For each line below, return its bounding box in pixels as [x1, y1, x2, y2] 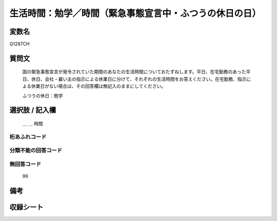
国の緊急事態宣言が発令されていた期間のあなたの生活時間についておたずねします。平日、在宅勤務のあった [22, 69, 246, 75]
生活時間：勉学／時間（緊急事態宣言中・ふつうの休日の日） [9, 8, 262, 19]
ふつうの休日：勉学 [22, 92, 63, 98]
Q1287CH [9, 41, 30, 47]
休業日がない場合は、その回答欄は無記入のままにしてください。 [31, 83, 166, 89]
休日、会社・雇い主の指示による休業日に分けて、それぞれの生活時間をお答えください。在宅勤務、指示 [31, 76, 247, 82]
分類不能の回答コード [9, 147, 63, 154]
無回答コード [9, 160, 42, 168]
